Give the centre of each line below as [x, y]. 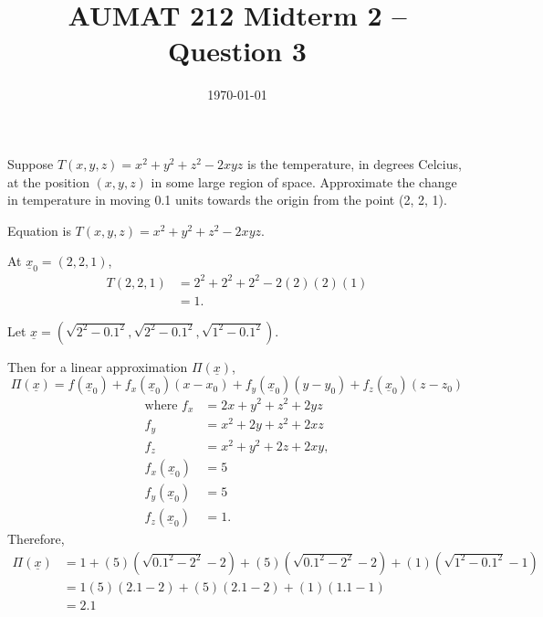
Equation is [39, 230]
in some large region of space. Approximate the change [304, 181]
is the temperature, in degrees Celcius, [355, 163]
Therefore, [36, 539]
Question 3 [237, 51]
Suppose [31, 163]
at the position [48, 181]
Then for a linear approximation [98, 366]
